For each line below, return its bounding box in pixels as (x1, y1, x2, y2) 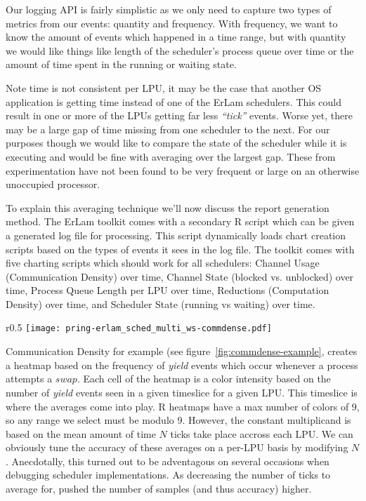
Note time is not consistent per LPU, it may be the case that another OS (6, 80, 322, 95)
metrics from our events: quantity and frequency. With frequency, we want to (6, 15, 338, 30)
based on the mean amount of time (6, 426, 156, 441)
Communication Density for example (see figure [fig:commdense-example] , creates (6, 344, 358, 359)
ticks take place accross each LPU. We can (170, 426, 353, 441)
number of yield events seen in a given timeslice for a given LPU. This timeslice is (6, 385, 358, 399)
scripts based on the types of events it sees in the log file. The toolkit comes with (6, 241, 355, 256)
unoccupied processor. (6, 177, 100, 192)
